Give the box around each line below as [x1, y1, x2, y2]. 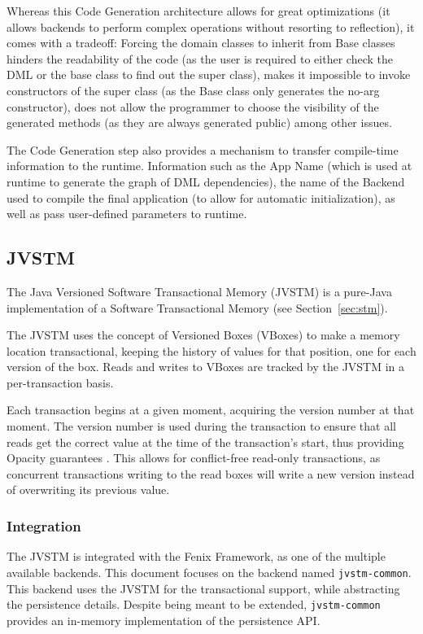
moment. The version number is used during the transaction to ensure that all [7, 418, 396, 435]
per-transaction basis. [7, 374, 114, 391]
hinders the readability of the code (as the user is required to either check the [7, 50, 393, 67]
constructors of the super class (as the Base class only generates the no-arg [7, 81, 380, 98]
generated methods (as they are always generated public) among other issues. [7, 114, 392, 131]
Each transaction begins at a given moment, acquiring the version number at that [7, 401, 415, 418]
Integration [7, 515, 81, 536]
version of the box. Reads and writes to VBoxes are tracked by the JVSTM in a [7, 358, 405, 375]
